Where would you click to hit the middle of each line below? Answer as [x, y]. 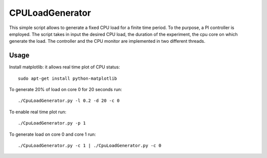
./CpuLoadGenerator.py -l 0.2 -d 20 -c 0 [69, 101]
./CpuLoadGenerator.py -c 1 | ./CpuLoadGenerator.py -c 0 [90, 145]
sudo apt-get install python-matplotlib [67, 78]
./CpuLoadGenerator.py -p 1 [52, 123]
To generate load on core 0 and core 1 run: [52, 134]
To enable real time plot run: [38, 112]
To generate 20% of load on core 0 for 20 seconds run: [66, 90]
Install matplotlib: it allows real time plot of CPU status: [65, 67]
